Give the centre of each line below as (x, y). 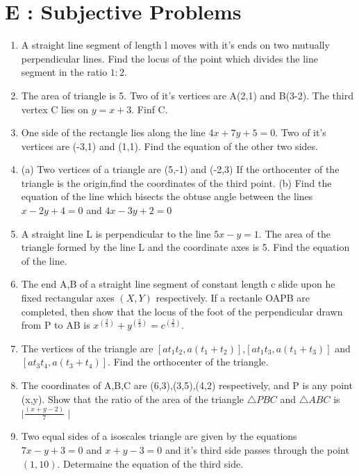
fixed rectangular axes (68, 298)
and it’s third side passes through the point (257, 449)
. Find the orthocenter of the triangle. (188, 362)
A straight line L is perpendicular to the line (116, 233)
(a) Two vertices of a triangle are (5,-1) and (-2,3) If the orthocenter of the (180, 169)
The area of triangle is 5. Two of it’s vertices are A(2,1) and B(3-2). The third (187, 95)
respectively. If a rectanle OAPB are (233, 298)
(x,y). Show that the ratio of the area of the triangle (132, 399)
